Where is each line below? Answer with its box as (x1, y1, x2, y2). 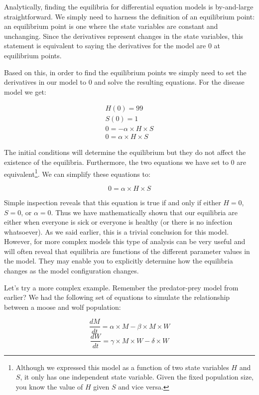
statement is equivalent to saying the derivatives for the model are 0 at (4, 40, 220, 51)
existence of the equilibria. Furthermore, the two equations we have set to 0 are (4, 157, 246, 167)
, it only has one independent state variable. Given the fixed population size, (20, 372, 254, 382)
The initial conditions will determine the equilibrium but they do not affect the (4, 147, 246, 157)
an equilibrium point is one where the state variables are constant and (4, 21, 218, 31)
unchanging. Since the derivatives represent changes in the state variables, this (4, 30, 244, 41)
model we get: (4, 86, 46, 97)
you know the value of (15, 381, 83, 392)
